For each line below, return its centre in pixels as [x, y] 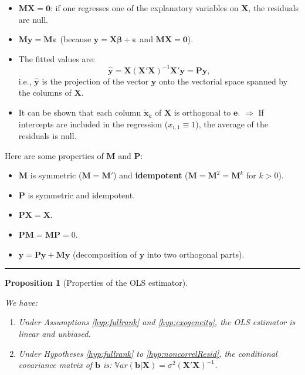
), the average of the [232, 124]
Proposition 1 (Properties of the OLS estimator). [96, 283]
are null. [33, 19]
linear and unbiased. [55, 334]
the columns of [45, 92]
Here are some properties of [54, 155]
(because [76, 39]
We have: [21, 302]
